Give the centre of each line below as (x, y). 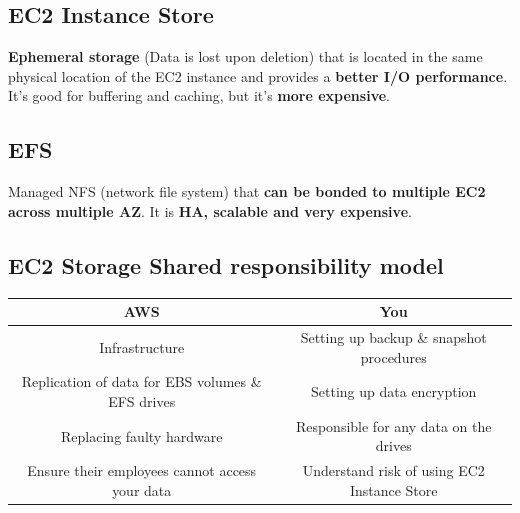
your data (142, 489)
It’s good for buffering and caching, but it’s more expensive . (199, 95)
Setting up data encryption (394, 391)
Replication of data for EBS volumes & (141, 381)
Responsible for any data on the (393, 425)
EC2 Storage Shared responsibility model (226, 264)
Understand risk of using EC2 (393, 470)
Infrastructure (142, 346)
